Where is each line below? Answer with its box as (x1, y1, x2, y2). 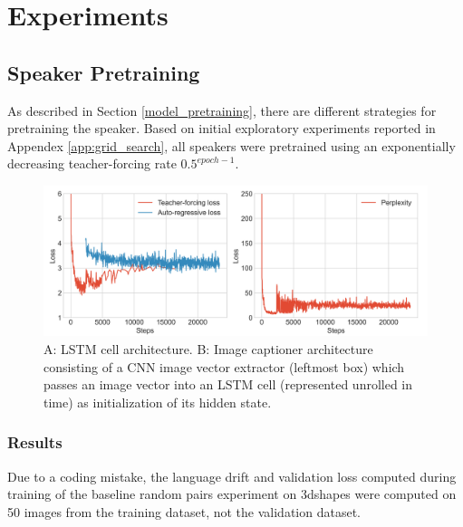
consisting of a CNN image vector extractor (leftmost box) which (43, 357, 405, 376)
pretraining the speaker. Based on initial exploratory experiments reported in (7, 119, 436, 138)
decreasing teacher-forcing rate (7, 154, 177, 173)
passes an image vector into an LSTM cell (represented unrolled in (43, 375, 413, 394)
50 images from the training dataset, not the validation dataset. (7, 502, 361, 521)
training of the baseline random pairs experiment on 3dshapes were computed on (7, 484, 457, 503)
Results (7, 431, 63, 454)
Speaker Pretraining (7, 58, 200, 86)
